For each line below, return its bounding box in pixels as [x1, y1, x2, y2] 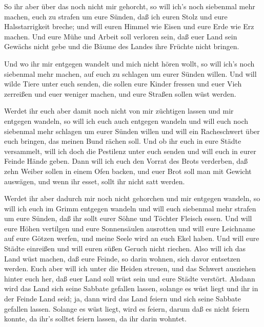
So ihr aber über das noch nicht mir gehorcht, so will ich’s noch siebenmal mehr [4, 1, 255, 11]
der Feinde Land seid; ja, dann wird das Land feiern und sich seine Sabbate [4, 293, 241, 304]
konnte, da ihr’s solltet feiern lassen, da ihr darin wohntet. [4, 313, 187, 324]
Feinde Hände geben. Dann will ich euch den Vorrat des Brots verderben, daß [4, 156, 248, 166]
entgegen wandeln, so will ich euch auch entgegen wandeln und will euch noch [4, 115, 249, 126]
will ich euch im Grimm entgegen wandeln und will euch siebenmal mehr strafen [4, 203, 256, 213]
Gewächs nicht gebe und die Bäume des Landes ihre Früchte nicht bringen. [4, 41, 239, 52]
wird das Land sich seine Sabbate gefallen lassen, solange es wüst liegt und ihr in [4, 283, 258, 294]
